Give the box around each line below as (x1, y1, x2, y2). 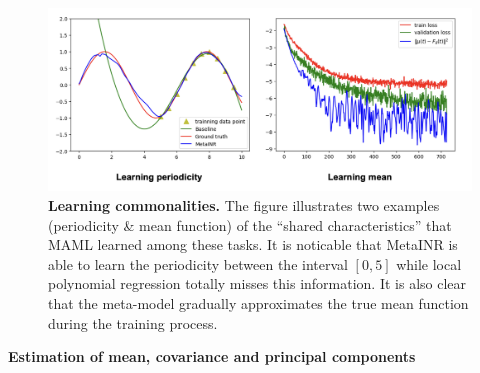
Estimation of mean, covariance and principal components (8, 346, 416, 367)
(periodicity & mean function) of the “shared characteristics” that (48, 214, 452, 235)
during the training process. (48, 312, 218, 333)
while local (396, 253, 462, 274)
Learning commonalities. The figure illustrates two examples (48, 195, 440, 216)
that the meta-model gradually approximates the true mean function (48, 292, 469, 313)
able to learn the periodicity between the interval (48, 253, 348, 274)
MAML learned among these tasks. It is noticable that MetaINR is (48, 234, 458, 255)
